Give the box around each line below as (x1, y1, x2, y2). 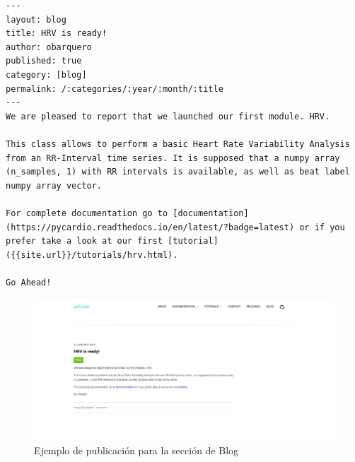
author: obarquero (6, 42, 92, 52)
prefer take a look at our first (6, 236, 163, 247)
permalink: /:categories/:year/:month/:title (6, 83, 223, 94)
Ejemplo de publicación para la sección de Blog (34, 443, 239, 458)
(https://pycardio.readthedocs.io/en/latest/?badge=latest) (6, 222, 295, 232)
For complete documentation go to (6, 208, 168, 218)
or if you (299, 222, 345, 232)
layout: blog (6, 14, 66, 25)
